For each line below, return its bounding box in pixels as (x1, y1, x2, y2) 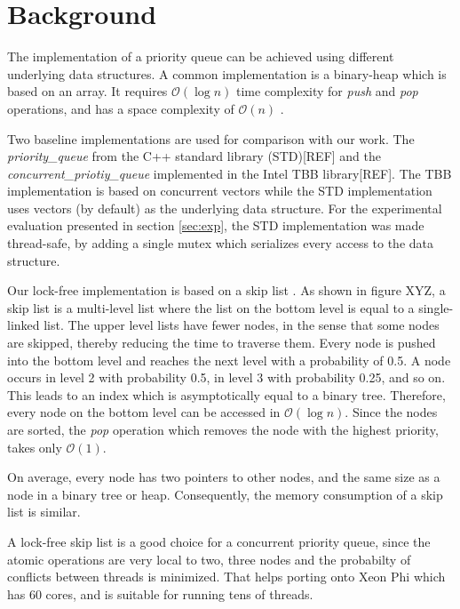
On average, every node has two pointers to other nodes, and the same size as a (7, 468, 440, 486)
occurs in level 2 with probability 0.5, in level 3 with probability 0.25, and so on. (7, 368, 446, 387)
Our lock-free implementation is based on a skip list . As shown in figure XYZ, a (7, 281, 446, 300)
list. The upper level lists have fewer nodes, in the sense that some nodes (44, 316, 440, 334)
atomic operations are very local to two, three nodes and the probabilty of (7, 549, 411, 568)
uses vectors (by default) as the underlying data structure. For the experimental (7, 198, 442, 217)
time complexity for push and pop (236, 82, 418, 100)
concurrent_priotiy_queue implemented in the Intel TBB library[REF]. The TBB (7, 164, 452, 182)
